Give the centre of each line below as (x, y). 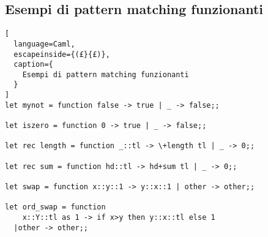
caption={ (33, 65)
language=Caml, (44, 44)
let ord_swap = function (55, 207)
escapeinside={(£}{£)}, (62, 54)
